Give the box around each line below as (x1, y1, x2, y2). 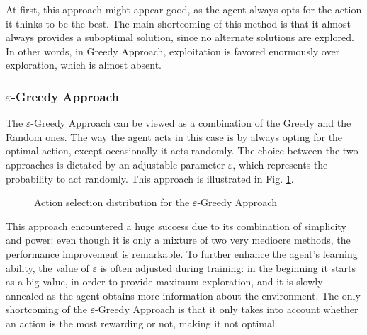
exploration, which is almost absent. (6, 57, 162, 72)
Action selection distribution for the (34, 195, 190, 210)
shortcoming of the (6, 302, 87, 317)
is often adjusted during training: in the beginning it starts (100, 260, 356, 275)
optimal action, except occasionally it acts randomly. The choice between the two (6, 143, 358, 158)
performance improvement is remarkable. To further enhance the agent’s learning (6, 246, 358, 261)
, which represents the (232, 157, 328, 171)
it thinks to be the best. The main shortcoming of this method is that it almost (6, 16, 351, 30)
